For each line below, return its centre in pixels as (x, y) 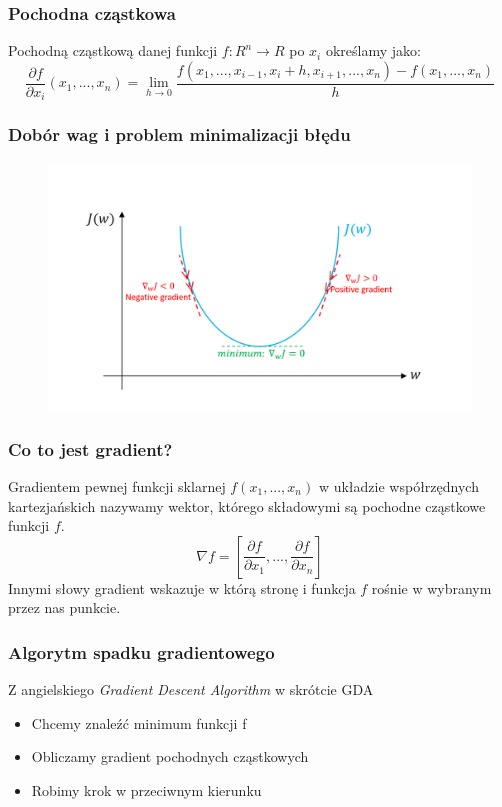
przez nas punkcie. (64, 607)
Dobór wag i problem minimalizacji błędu (179, 134)
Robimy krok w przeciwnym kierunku (146, 789)
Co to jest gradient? (90, 448)
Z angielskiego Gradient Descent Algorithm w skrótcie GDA (191, 689)
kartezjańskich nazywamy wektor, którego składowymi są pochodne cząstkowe (247, 505)
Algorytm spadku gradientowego (141, 651)
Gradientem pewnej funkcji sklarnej (117, 485)
